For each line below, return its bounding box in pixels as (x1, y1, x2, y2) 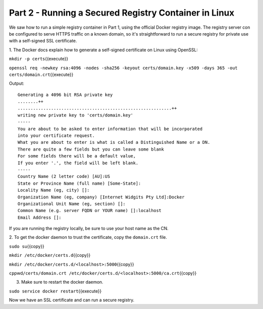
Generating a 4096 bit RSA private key (18, 92, 113, 97)
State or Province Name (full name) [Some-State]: (18, 180, 141, 186)
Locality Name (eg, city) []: (18, 188, 90, 193)
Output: (9, 80, 24, 86)
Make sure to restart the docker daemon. (21, 279, 103, 285)
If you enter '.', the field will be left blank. (18, 160, 139, 166)
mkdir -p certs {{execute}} (9, 56, 68, 62)
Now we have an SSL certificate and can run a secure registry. (9, 297, 134, 303)
